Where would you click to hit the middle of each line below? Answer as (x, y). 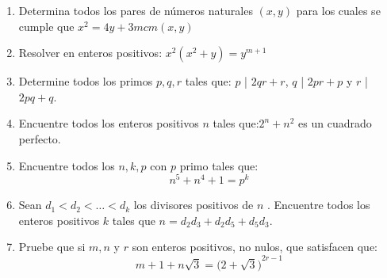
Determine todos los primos (86, 81)
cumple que (46, 26)
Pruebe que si (52, 247)
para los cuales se (338, 10)
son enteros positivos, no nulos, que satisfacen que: (255, 247)
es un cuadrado (335, 123)
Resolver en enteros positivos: (90, 53)
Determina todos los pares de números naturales (136, 10)
